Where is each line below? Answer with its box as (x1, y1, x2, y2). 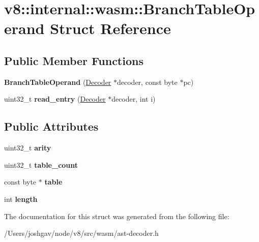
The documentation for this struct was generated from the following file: (4, 210, 229, 221)
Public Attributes (4, 118, 99, 134)
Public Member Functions (4, 52, 143, 68)
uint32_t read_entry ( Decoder (4, 94, 106, 104)
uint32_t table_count (4, 159, 78, 170)
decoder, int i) (111, 94, 156, 104)
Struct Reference (50, 18, 171, 39)
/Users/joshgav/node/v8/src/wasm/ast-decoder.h (4, 228, 159, 238)
